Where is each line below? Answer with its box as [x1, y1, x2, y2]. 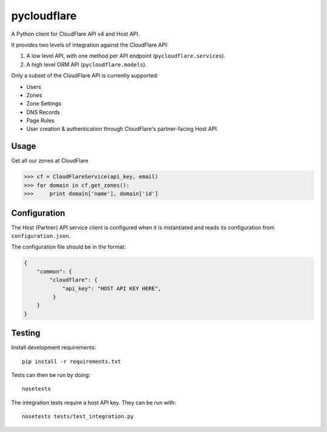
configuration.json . [11, 232, 71, 240]
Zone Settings [26, 100, 62, 107]
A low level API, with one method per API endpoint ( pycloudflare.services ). [26, 52, 226, 60]
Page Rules [26, 117, 54, 124]
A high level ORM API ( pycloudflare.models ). [26, 61, 147, 68]
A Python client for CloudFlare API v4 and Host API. [11, 30, 140, 38]
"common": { [36, 268, 73, 275]
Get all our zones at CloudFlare [11, 157, 89, 165]
